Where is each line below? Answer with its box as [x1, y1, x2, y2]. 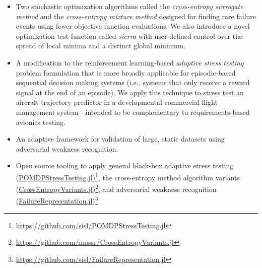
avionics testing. [16, 116, 65, 127]
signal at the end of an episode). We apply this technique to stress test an [16, 87, 244, 97]
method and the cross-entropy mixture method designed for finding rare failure [16, 11, 256, 21]
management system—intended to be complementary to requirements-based [16, 106, 250, 117]
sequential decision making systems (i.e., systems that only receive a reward [16, 77, 250, 88]
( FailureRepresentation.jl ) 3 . [16, 194, 100, 206]
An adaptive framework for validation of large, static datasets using [16, 133, 225, 144]
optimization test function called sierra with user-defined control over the [16, 30, 242, 41]
